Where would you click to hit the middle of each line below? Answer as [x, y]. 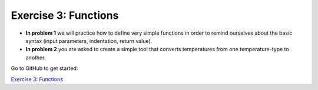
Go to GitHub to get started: [44, 68]
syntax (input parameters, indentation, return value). [89, 41]
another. [36, 57]
